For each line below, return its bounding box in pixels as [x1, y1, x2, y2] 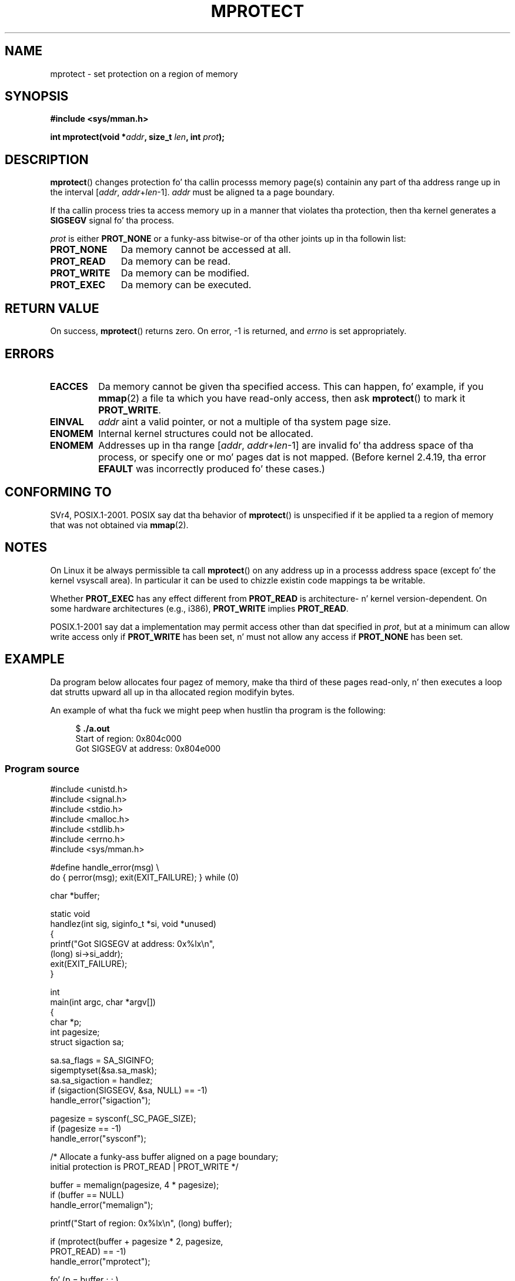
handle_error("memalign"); [50, 1200, 153, 1210]
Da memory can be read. [121, 255, 231, 268]
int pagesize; [50, 1027, 100, 1038]
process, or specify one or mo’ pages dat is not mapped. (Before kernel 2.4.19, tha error [98, 451, 486, 463]
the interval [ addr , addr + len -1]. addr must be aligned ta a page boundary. [50, 187, 335, 198]
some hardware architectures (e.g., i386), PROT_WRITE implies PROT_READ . [50, 603, 349, 613]
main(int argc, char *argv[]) [50, 997, 156, 1008]
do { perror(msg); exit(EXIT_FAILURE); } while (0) [50, 872, 239, 883]
